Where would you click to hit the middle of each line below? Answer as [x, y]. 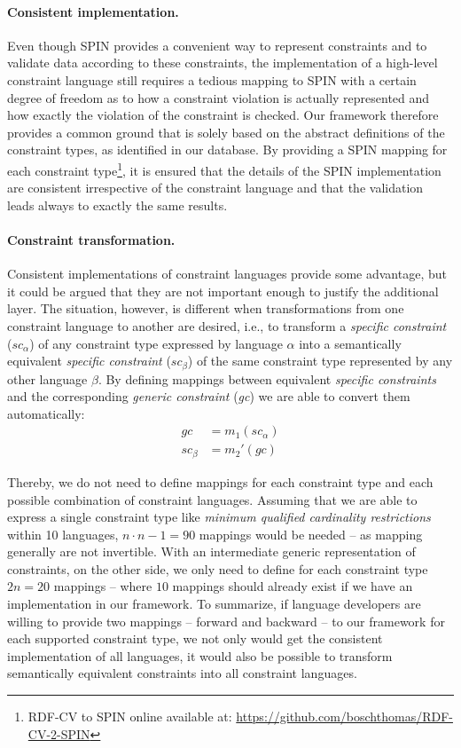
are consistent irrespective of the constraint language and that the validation [215, 188]
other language [47, 378]
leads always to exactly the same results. [117, 205]
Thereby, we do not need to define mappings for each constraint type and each [220, 481]
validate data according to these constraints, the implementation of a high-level [223, 63]
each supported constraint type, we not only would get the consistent [195, 638]
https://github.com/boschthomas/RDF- [344, 717]
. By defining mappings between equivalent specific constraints [267, 378]
